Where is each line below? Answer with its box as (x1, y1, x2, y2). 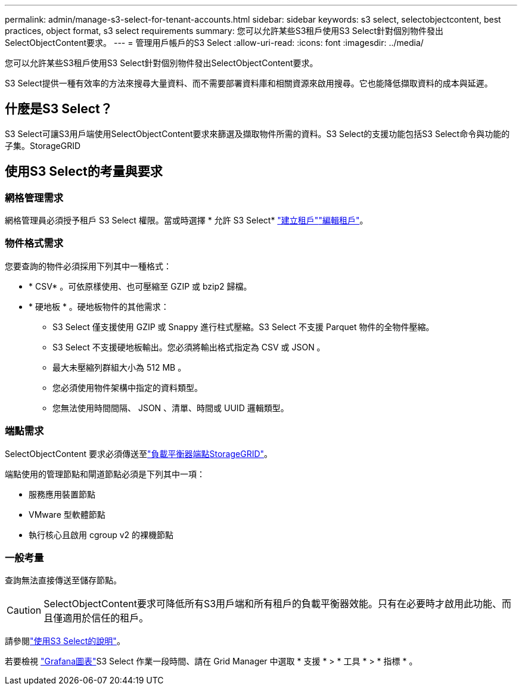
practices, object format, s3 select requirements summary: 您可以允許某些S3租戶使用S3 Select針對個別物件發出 (5, 26, 444, 36)
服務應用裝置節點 (29, 489, 95, 499)
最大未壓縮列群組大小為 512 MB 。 (52, 362, 187, 372)
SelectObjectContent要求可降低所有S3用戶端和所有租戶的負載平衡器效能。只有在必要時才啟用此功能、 (44, 598, 502, 610)
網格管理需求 (5, 191, 64, 204)
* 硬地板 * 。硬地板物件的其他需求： (29, 301, 169, 312)
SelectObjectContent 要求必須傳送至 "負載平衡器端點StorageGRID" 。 (5, 448, 273, 459)
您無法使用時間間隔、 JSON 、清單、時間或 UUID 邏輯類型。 (52, 402, 289, 413)
